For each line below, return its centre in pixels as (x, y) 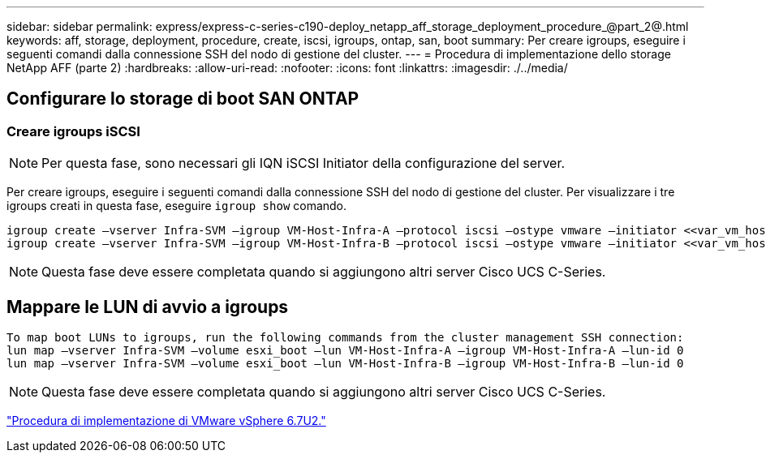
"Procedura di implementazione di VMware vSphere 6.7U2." (166, 421)
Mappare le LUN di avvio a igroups (148, 307)
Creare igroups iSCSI (73, 131)
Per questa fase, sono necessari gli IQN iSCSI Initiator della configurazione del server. (303, 163)
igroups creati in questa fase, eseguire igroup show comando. (177, 206)
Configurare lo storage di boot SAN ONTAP (183, 99)
